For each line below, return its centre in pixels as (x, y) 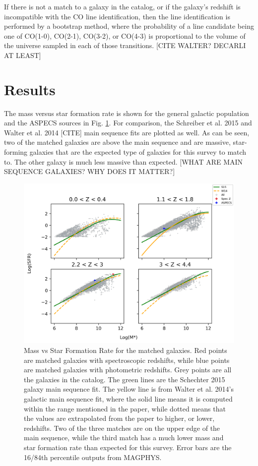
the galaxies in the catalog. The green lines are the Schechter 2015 (125, 379)
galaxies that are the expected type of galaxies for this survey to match (138, 152)
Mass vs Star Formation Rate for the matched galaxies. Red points (126, 350)
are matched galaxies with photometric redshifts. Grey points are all (128, 370)
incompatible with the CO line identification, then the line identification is (117, 16)
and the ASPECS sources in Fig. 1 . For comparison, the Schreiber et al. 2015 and (128, 123)
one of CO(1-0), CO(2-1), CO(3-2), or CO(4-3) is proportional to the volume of (125, 35)
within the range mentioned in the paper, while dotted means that (125, 408)
